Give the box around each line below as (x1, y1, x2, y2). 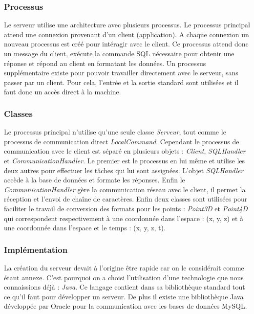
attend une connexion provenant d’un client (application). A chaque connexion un (4, 29, 249, 39)
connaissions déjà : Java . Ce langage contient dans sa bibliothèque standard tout (4, 282, 245, 292)
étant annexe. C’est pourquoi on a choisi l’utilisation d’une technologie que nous (4, 272, 244, 282)
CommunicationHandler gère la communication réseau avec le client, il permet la (4, 184, 246, 194)
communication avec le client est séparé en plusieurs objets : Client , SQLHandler (4, 146, 246, 156)
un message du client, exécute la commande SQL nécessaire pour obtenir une (4, 48, 234, 58)
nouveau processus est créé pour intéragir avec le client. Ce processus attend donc (4, 39, 249, 49)
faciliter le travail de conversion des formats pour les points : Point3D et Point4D (4, 203, 248, 213)
